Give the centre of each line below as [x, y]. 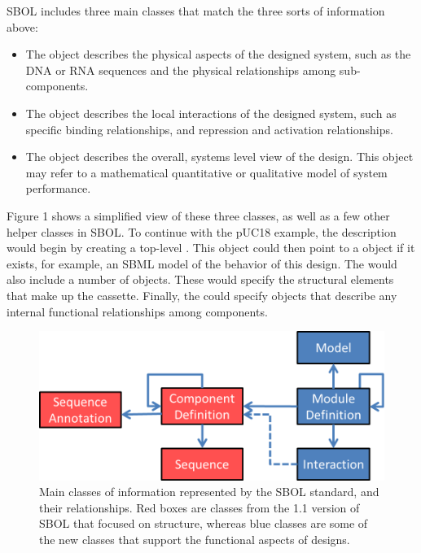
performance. [58, 188]
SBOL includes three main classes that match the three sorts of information [196, 11]
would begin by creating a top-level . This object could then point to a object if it [211, 248]
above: [22, 26]
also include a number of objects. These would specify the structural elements [200, 279]
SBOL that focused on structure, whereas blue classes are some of [204, 523]
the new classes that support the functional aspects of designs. [195, 540]
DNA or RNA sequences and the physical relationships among [181, 70]
